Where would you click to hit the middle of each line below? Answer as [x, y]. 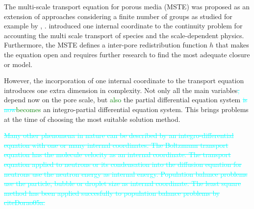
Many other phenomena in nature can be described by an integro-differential [119, 135]
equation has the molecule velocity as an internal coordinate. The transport [117, 154]
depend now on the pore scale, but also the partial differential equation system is [126, 100]
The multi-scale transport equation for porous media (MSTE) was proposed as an [127, 6]
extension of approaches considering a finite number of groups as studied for [118, 16]
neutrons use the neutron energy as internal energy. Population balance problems [126, 174]
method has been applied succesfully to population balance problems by [112, 193]
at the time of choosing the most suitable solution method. [92, 119]
